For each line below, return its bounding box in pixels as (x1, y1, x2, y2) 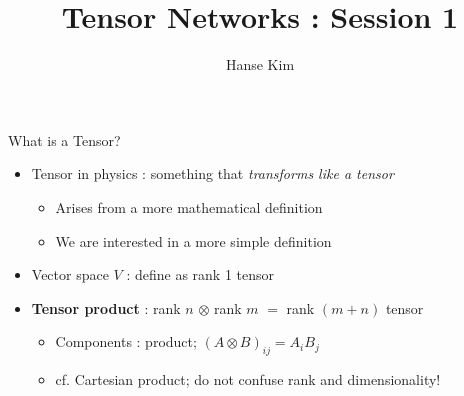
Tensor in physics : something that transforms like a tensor (31, 163, 394, 184)
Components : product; (55, 331, 197, 352)
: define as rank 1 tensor (126, 264, 275, 285)
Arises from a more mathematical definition (55, 196, 323, 217)
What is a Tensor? (8, 129, 121, 150)
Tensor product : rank (31, 297, 181, 318)
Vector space (31, 264, 109, 285)
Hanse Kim (225, 54, 295, 75)
